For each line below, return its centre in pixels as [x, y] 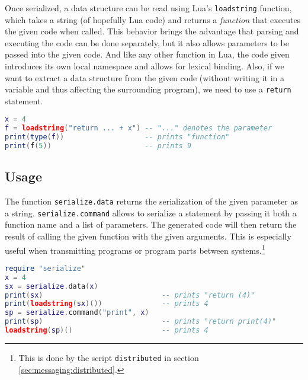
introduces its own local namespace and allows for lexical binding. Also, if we [145, 66]
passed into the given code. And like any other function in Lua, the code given [147, 54]
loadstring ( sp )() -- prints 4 [107, 330]
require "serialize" [45, 268]
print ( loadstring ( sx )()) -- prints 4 [107, 304]
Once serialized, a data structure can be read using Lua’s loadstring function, [148, 8]
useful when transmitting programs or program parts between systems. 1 [135, 249]
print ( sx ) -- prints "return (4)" [130, 295]
